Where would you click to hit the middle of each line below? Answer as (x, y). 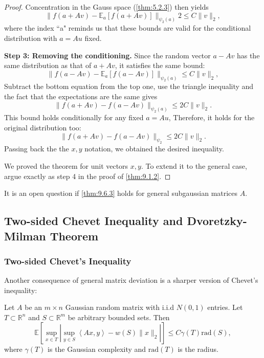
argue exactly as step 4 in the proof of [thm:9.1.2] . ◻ (87, 176)
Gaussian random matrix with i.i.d (119, 307)
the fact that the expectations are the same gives (81, 96)
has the (248, 55)
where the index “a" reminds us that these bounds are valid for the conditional (128, 28)
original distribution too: (43, 127)
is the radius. (198, 349)
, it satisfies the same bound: (160, 65)
